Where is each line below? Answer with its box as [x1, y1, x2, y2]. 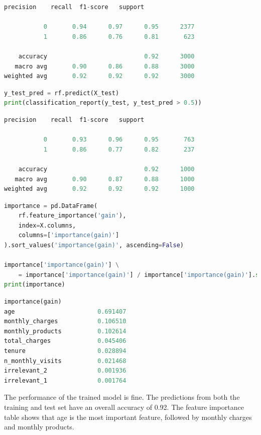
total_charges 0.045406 [4, 337, 126, 345]
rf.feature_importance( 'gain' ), [18, 212, 126, 220]
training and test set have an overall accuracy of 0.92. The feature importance [4, 401, 244, 412]
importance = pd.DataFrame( [4, 202, 98, 209]
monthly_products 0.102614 [4, 327, 126, 335]
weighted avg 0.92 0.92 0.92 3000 [4, 72, 195, 80]
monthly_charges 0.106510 [4, 318, 126, 325]
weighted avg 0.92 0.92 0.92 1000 [4, 185, 195, 193]
